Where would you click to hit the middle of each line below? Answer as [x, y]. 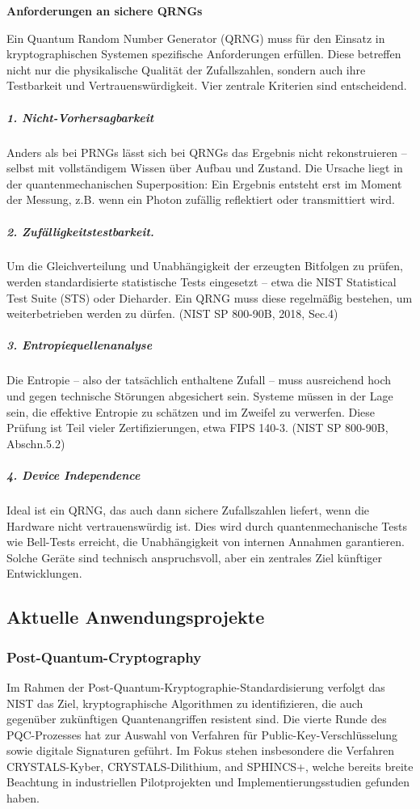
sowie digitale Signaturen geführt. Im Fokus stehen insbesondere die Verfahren [200, 750]
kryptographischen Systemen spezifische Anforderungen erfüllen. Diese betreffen [204, 54]
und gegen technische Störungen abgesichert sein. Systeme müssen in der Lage [200, 396]
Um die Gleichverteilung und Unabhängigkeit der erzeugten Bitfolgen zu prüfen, [205, 266]
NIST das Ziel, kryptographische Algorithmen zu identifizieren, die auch [185, 703]
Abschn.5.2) [36, 443]
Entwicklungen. [44, 573]
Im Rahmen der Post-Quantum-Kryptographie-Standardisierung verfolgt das [196, 686]
